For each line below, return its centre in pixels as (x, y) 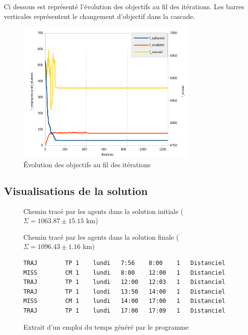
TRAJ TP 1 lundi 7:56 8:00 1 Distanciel (124, 263)
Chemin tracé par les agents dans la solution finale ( (101, 237)
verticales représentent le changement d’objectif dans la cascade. (99, 16)
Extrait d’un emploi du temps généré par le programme (106, 326)
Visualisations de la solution (76, 190)
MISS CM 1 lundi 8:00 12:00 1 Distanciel (124, 273)
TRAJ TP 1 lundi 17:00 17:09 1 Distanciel (124, 310)
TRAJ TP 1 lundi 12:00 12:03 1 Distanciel (124, 282)
